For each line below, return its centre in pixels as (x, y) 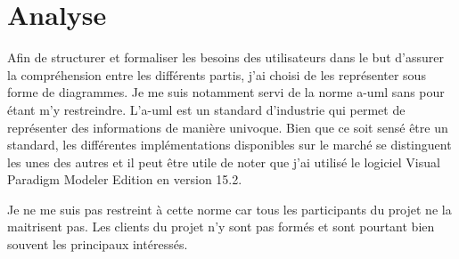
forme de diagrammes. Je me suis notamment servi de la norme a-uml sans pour (226, 92)
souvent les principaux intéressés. (98, 244)
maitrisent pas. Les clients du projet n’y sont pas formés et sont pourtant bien (221, 227)
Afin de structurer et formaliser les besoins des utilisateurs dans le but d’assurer (225, 57)
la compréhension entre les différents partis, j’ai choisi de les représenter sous (217, 74)
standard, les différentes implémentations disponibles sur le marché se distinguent (229, 145)
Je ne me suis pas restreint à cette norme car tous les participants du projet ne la (229, 209)
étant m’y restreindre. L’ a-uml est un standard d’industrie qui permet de (206, 109)
